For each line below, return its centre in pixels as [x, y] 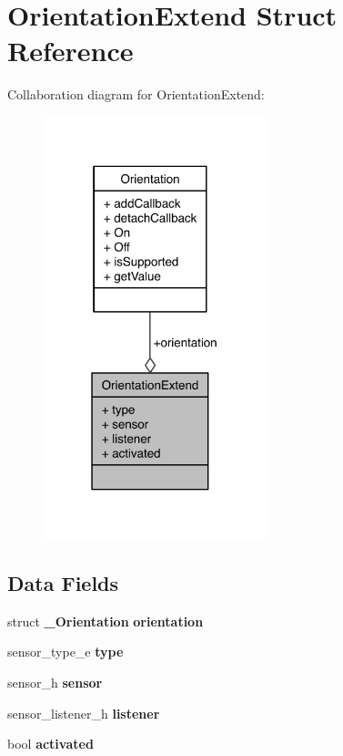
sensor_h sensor [55, 682]
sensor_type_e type [66, 652]
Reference [71, 51]
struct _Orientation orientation [106, 621]
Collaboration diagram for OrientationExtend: [136, 94]
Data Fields [63, 582]
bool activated [50, 744]
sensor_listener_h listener [84, 713]
